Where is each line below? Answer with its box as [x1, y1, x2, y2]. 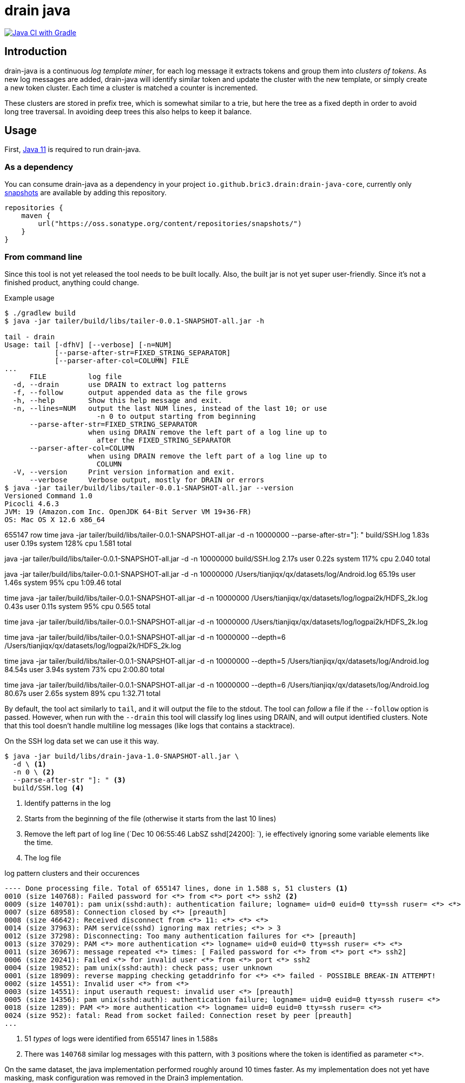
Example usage [4, 293, 55, 302]
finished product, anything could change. [4, 278, 139, 287]
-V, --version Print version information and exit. [12, 467, 235, 476]
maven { [21, 212, 51, 220]
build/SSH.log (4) [12, 783, 84, 792]
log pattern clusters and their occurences [4, 868, 140, 877]
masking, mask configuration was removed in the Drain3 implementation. [4, 1073, 243, 1082]
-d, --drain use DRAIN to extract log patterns [12, 380, 227, 388]
